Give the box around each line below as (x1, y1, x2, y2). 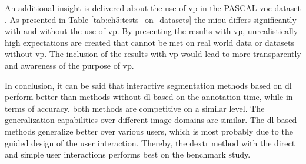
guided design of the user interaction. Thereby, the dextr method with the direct (5, 136, 295, 149)
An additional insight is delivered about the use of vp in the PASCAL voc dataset (5, 2, 301, 14)
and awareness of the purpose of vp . (5, 59, 134, 71)
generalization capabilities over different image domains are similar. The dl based (5, 113, 297, 126)
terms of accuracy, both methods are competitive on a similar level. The (5, 102, 265, 114)
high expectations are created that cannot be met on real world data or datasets (5, 36, 294, 48)
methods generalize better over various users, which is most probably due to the (5, 125, 293, 137)
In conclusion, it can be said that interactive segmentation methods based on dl (5, 79, 292, 91)
